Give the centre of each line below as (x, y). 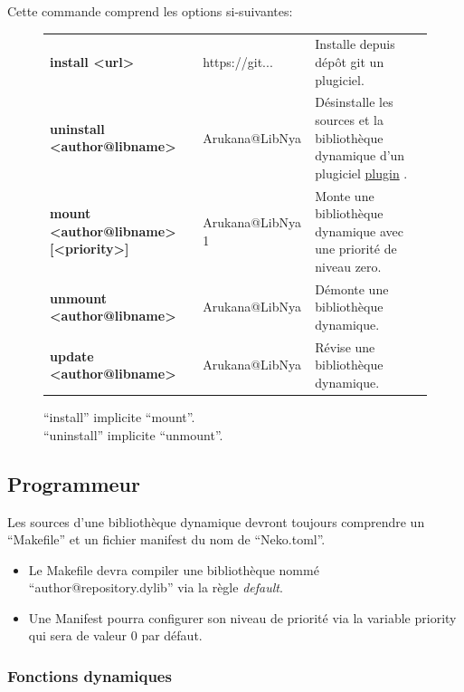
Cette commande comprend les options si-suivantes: (150, 11)
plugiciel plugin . (361, 173)
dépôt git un (350, 61)
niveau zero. (348, 266)
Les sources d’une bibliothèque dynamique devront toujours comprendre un (216, 521)
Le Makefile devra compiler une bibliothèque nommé (174, 569)
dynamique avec (359, 231)
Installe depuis (355, 44)
